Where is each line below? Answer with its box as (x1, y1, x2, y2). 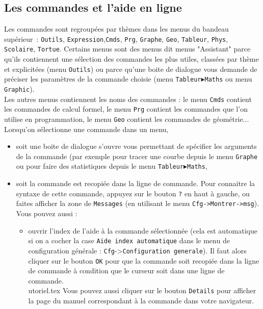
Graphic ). (4, 84, 35, 94)
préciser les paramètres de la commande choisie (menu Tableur (4, 73, 201, 84)
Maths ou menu (204, 73, 252, 84)
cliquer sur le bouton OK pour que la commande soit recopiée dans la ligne (28, 255, 259, 266)
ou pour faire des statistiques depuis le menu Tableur (16, 161, 184, 171)
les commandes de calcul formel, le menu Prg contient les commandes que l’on (4, 104, 248, 114)
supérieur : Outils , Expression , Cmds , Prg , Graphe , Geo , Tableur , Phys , (4, 33, 228, 44)
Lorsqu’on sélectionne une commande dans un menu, (4, 123, 169, 134)
